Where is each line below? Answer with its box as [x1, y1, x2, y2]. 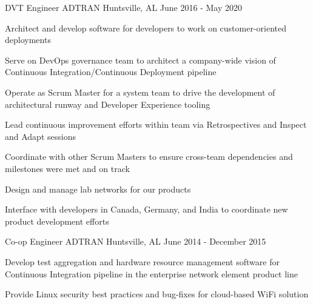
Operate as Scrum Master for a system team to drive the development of [5, 85, 275, 98]
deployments [5, 33, 51, 46]
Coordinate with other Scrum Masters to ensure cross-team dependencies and [5, 150, 293, 163]
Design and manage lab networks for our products [5, 182, 191, 195]
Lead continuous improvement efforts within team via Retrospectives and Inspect [5, 118, 307, 131]
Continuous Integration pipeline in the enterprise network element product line [5, 267, 298, 280]
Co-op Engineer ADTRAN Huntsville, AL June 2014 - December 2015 [5, 235, 266, 248]
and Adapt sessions [5, 130, 76, 142]
